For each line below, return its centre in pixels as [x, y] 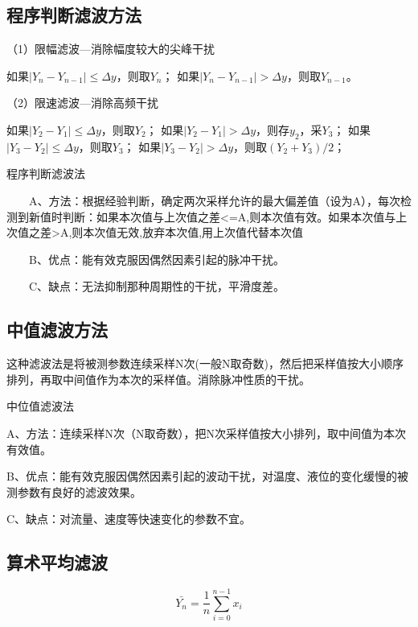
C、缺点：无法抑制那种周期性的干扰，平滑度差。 [157, 286]
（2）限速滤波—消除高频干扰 [82, 103]
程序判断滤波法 [46, 173]
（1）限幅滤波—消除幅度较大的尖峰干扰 [111, 49]
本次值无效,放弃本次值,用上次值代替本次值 [193, 232]
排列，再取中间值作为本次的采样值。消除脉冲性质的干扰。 [158, 379]
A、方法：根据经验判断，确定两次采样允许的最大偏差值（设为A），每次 [214, 200]
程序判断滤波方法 [74, 15]
